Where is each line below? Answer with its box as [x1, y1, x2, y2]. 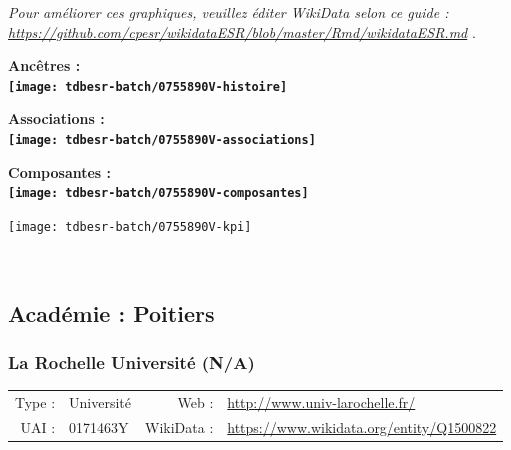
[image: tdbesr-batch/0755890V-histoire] [8, 79, 288, 94]
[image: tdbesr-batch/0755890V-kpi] [8, 219, 252, 234]
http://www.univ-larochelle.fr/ [227, 391, 416, 412]
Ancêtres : [8, 55, 81, 76]
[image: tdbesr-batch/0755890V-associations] [8, 133, 316, 148]
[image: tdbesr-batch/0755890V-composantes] [8, 186, 309, 201]
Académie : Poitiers [8, 297, 215, 328]
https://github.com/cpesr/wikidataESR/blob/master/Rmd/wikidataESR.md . [8, 21, 476, 42]
